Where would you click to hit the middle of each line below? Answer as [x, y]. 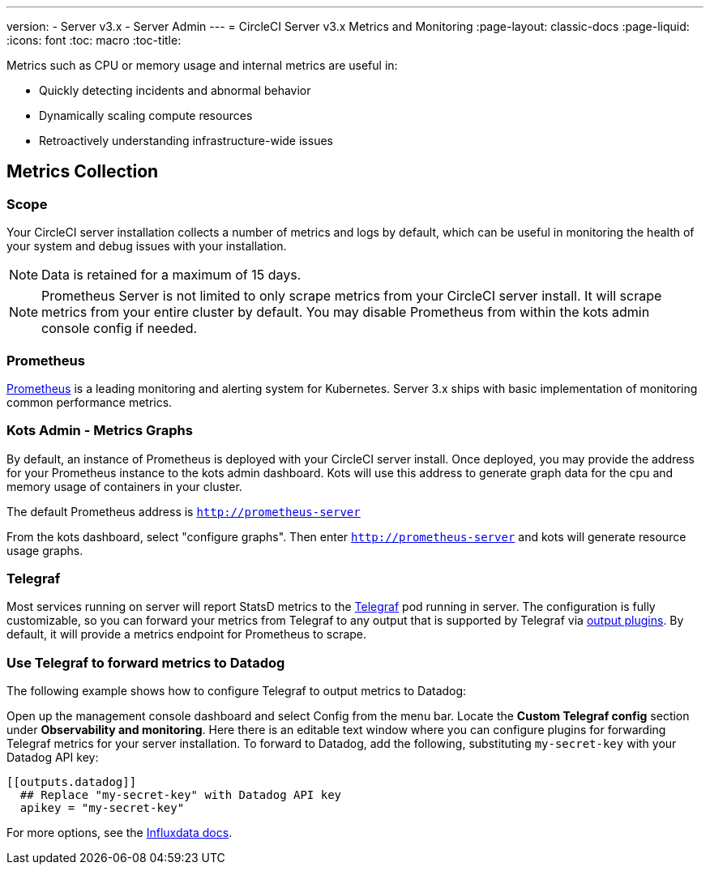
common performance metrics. [90, 402]
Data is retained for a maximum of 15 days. [171, 275]
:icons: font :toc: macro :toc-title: [94, 40]
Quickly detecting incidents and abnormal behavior [175, 90]
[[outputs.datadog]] [72, 782]
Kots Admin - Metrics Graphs [100, 431]
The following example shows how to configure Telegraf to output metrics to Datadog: [237, 691]
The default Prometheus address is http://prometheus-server [184, 511]
